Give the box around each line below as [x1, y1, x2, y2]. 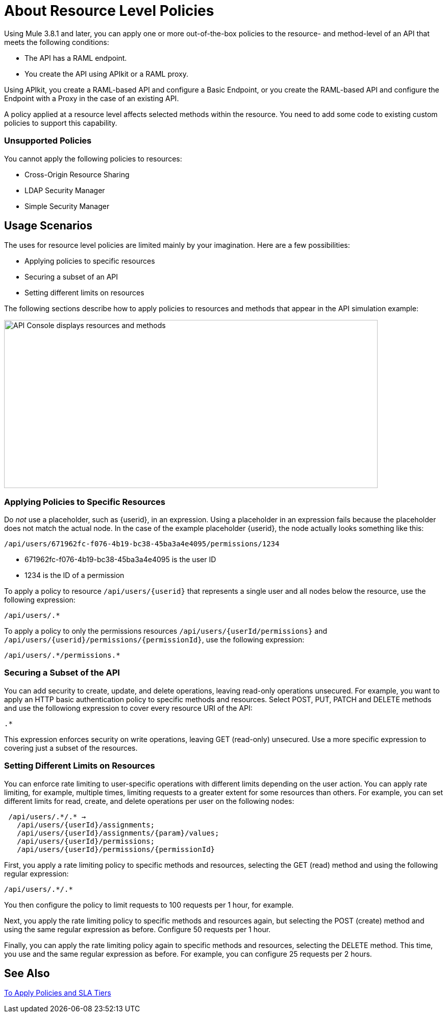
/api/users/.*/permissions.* [4, 651, 120, 660]
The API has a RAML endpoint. [24, 53, 127, 62]
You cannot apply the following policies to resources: [4, 154, 182, 163]
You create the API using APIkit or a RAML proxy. [24, 69, 189, 78]
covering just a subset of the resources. [4, 743, 138, 752]
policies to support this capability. [4, 118, 117, 127]
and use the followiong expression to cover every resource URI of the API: [4, 703, 253, 712]
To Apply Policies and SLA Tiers [4, 988, 111, 998]
